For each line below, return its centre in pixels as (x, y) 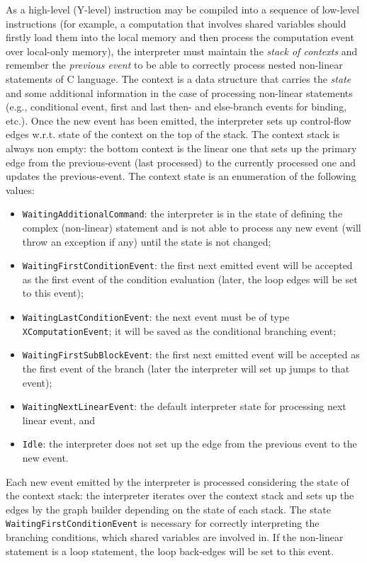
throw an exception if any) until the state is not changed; (147, 241)
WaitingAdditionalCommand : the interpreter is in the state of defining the (182, 214)
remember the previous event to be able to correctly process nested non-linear (174, 65)
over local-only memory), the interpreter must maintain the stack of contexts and (182, 51)
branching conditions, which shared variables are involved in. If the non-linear (175, 537)
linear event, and (59, 420)
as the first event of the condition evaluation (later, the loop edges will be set (190, 279)
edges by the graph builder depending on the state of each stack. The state (168, 509)
